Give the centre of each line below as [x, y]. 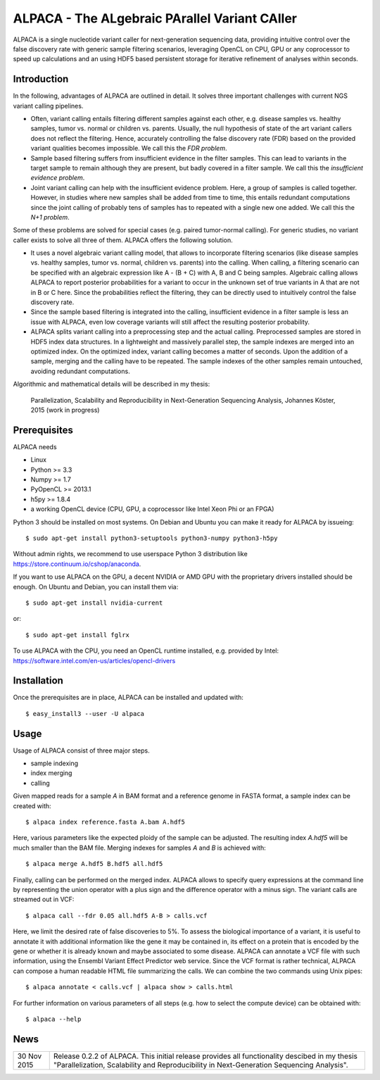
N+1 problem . [50, 217]
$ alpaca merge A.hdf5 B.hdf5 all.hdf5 [94, 864]
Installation [38, 680]
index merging [51, 773]
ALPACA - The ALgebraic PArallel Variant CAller [155, 18]
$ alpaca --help [53, 1019]
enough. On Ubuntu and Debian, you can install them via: [96, 586]
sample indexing [55, 763]
